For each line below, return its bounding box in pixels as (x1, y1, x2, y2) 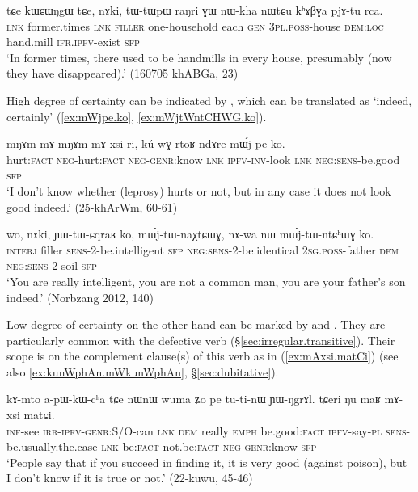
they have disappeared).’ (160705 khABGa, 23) (6, 65, 239, 82)
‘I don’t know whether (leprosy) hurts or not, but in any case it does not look (6, 182, 391, 199)
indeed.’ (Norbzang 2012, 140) (6, 288, 154, 305)
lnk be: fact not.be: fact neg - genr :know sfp (101, 438, 317, 455)
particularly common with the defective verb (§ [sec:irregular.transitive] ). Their (6, 331, 395, 348)
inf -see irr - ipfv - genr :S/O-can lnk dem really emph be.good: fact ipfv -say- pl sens (6, 422, 407, 439)
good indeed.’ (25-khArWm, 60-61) (6, 198, 178, 215)
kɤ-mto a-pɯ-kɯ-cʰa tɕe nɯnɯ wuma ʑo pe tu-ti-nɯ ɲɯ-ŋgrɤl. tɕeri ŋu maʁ (6, 390, 381, 407)
